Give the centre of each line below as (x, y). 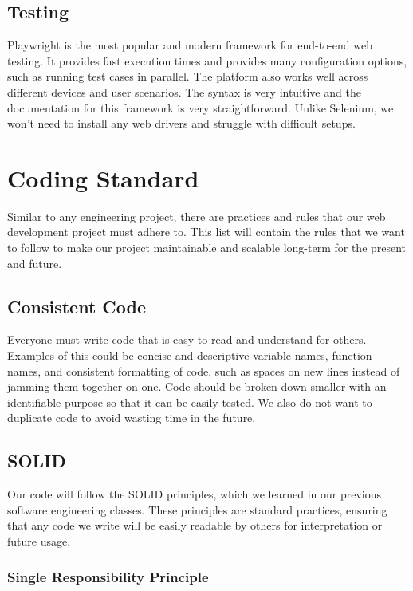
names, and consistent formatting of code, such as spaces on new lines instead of (204, 370)
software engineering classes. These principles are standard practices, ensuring (197, 509)
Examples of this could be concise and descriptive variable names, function (190, 355)
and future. (35, 263)
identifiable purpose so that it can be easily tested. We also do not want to (190, 402)
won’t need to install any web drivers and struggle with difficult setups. (181, 123)
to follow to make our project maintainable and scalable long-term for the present (207, 248)
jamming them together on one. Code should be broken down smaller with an (197, 386)
